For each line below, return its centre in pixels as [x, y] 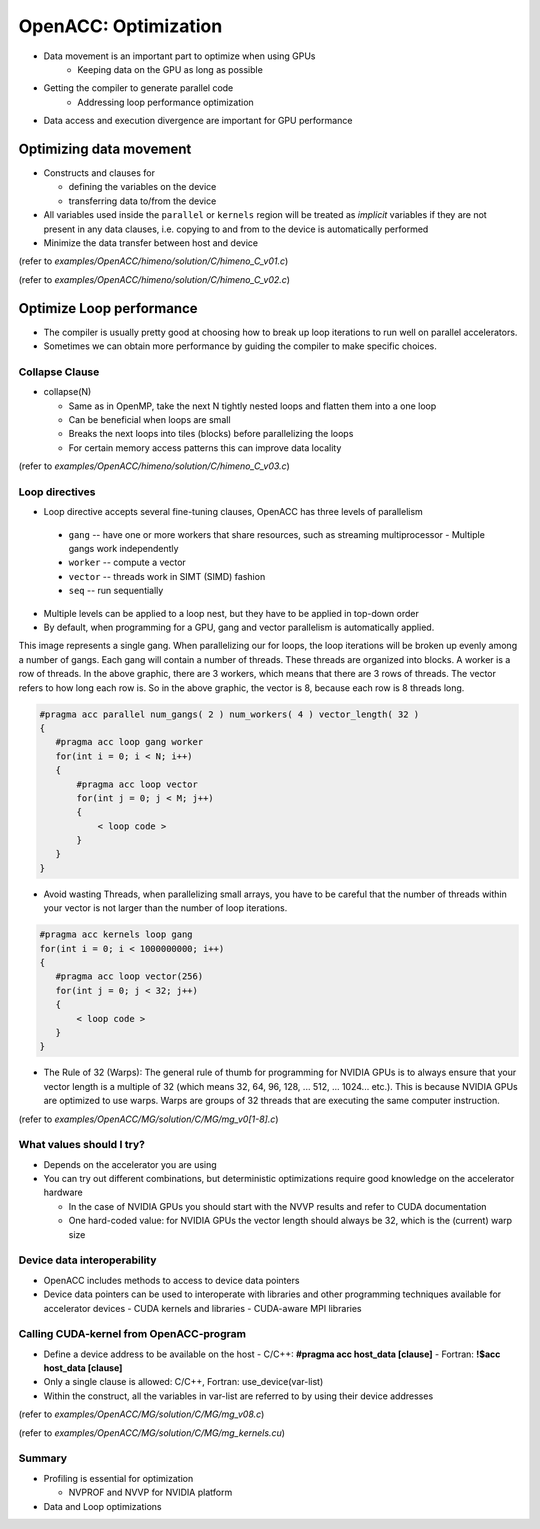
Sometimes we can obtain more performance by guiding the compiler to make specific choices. [240, 346]
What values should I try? [81, 1145]
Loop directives [57, 492]
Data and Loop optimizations [102, 1506]
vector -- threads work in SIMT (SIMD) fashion [167, 576]
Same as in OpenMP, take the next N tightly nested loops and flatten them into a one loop [252, 406]
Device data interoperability [87, 1260]
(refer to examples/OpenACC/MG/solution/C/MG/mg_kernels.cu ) [151, 1432]
